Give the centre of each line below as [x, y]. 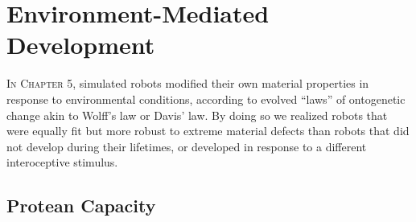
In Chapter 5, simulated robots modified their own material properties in [188, 83]
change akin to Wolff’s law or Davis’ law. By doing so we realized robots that [197, 115]
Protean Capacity [81, 206]
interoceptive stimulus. [62, 162]
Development [81, 45]
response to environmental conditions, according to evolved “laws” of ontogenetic [206, 99]
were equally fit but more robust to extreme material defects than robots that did [208, 131]
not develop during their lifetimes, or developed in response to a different [187, 146]
